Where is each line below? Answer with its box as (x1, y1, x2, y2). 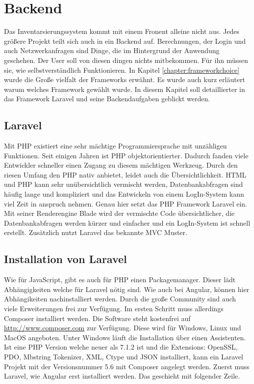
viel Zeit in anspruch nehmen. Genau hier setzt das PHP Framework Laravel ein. (4, 198, 247, 208)
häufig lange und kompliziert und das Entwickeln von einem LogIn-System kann (4, 189, 244, 199)
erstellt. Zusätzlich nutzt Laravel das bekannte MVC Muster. (4, 227, 187, 237)
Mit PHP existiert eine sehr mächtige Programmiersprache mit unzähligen (4, 141, 227, 151)
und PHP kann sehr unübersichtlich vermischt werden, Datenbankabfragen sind (4, 179, 243, 189)
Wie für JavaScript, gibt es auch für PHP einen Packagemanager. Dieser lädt (4, 274, 236, 285)
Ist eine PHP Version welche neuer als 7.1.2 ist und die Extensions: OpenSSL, (4, 342, 238, 352)
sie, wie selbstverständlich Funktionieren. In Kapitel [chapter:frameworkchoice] (4, 64, 240, 75)
